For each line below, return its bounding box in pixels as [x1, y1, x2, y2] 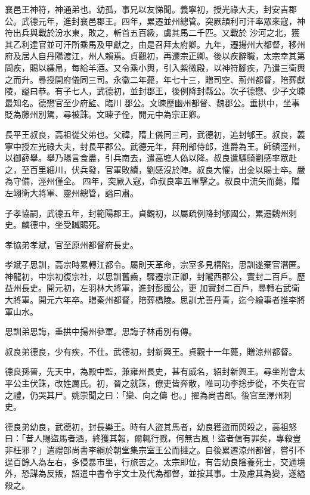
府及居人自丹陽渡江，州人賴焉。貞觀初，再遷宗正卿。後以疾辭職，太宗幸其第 [5, 49, 305, 62]
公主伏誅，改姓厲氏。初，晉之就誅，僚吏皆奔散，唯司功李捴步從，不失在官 [13, 377, 305, 389]
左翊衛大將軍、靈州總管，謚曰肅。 [5, 186, 138, 199]
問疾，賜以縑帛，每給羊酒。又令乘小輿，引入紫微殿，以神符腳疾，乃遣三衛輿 [5, 61, 305, 73]
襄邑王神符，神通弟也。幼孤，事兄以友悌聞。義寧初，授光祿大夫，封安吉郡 [5, 3, 297, 15]
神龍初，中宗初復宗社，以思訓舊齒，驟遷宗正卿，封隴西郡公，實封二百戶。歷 [5, 270, 305, 282]
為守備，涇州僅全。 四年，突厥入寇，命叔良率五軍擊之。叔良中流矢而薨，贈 [5, 175, 300, 187]
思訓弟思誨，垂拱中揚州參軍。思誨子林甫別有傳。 [5, 325, 197, 338]
